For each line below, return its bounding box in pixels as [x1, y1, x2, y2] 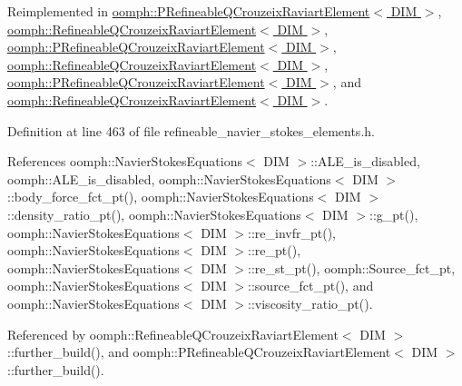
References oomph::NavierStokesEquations [7, 152, 242, 171]
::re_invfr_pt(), [248, 223, 336, 242]
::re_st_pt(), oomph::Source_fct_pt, [248, 258, 456, 277]
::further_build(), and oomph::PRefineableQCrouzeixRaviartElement [7, 342, 391, 361]
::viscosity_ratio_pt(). [248, 293, 373, 312]
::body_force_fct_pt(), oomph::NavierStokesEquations [7, 187, 314, 206]
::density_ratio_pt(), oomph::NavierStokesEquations [7, 204, 301, 223]
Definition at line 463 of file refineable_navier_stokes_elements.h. [7, 121, 375, 140]
